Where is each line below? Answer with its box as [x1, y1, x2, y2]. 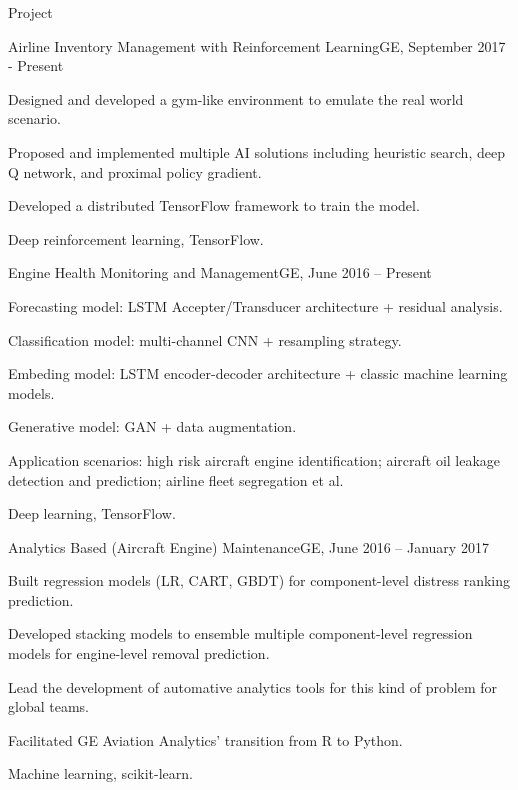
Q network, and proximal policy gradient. [8, 161, 262, 182]
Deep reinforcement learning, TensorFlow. [8, 228, 264, 249]
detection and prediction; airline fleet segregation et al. [8, 469, 344, 490]
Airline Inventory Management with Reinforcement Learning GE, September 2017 [8, 35, 506, 56]
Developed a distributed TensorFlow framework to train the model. [8, 195, 420, 216]
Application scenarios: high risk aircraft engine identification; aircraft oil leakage [8, 449, 501, 470]
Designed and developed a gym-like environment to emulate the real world [8, 88, 464, 109]
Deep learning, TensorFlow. [8, 503, 176, 524]
